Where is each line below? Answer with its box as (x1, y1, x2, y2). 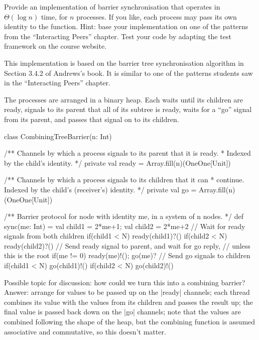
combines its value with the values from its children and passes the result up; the (4, 296, 253, 307)
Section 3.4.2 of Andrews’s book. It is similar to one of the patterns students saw (4, 67, 253, 78)
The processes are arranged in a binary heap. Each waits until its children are (4, 94, 243, 104)
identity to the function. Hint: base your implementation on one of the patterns (4, 21, 248, 32)
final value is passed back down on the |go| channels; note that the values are (4, 306, 241, 317)
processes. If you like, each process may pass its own (76, 11, 237, 22)
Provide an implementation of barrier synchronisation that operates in (4, 2, 220, 12)
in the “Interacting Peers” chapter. (4, 77, 110, 88)
